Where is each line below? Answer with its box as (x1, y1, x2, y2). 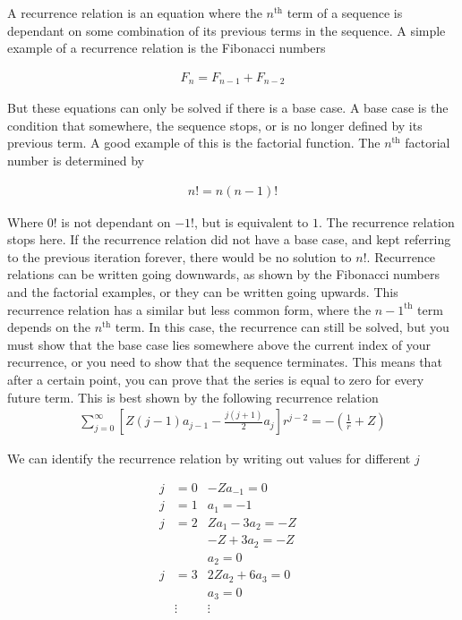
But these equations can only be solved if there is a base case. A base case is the (7, 98, 449, 117)
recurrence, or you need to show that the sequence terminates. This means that (7, 352, 442, 371)
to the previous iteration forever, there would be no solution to (7, 247, 352, 266)
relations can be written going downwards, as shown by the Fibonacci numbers (7, 265, 440, 284)
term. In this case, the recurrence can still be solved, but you (115, 318, 449, 336)
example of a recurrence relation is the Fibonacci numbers (7, 38, 326, 57)
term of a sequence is (287, 4, 403, 21)
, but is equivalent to (194, 212, 309, 231)
